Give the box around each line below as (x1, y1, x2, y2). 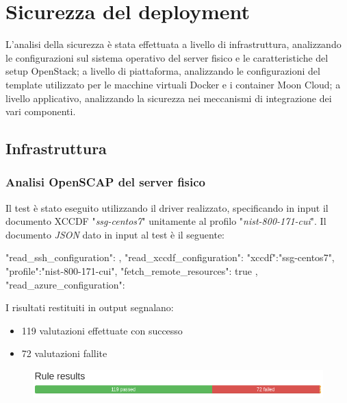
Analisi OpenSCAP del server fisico (5, 173, 206, 191)
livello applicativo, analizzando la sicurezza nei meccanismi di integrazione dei (5, 90, 332, 105)
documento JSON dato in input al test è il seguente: (5, 227, 225, 241)
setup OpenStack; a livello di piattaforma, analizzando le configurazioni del (5, 64, 320, 78)
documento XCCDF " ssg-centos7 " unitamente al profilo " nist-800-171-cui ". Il (5, 214, 326, 228)
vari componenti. (5, 104, 76, 119)
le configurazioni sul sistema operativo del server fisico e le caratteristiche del (5, 50, 329, 64)
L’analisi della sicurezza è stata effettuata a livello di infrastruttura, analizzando (5, 37, 342, 51)
